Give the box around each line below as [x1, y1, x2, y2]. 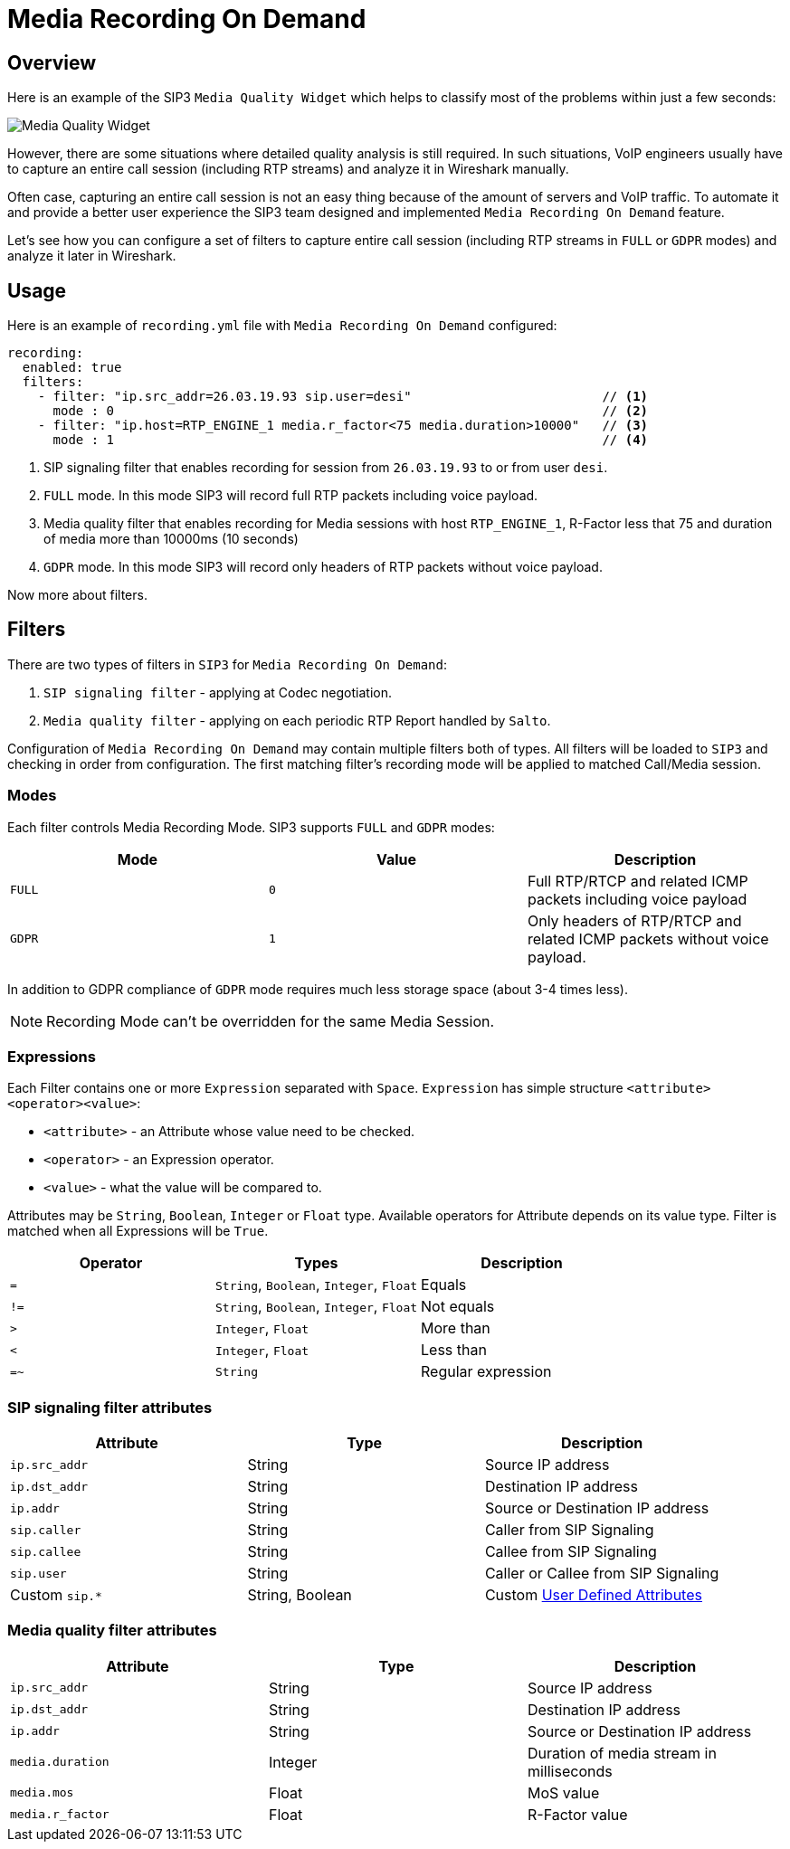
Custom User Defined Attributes [484, 1586, 702, 1605]
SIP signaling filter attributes [7, 1398, 213, 1417]
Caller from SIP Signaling [484, 1521, 654, 1540]
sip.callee [10, 1544, 81, 1559]
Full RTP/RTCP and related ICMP [527, 871, 748, 890]
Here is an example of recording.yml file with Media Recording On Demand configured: [7, 318, 557, 334]
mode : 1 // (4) [52, 432, 649, 448]
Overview [7, 51, 97, 74]
